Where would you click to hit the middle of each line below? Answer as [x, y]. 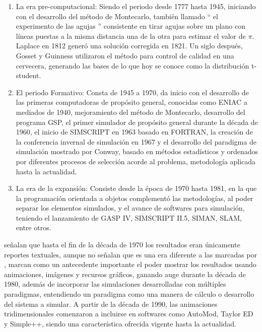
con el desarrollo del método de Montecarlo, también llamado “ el [117, 16]
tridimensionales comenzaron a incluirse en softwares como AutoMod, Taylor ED [129, 314]
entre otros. [34, 227]
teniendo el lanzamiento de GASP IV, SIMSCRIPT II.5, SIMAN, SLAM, [129, 217]
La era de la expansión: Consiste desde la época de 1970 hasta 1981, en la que [136, 188]
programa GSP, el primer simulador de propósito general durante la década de [137, 122]
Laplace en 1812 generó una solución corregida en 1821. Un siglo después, [129, 46]
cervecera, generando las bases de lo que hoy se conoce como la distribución [133, 65]
